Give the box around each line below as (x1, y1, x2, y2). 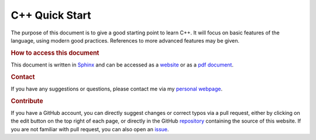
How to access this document (11, 48, 99, 57)
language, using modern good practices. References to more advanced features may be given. (11, 37, 240, 44)
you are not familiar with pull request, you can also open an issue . (11, 125, 169, 132)
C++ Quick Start (11, 9, 91, 22)
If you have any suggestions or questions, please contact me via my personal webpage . (11, 85, 222, 93)
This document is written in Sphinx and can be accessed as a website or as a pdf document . (11, 61, 234, 68)
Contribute (11, 97, 43, 105)
